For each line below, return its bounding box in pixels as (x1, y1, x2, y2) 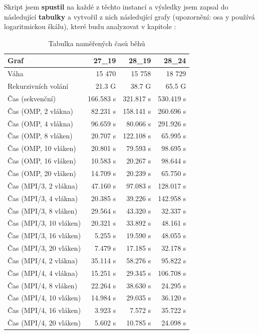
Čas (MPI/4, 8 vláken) (8, 280, 78, 290)
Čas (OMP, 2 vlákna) (8, 105, 73, 116)
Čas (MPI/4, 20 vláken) (8, 317, 81, 328)
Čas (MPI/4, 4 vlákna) (8, 267, 78, 278)
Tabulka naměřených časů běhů (48, 38, 145, 48)
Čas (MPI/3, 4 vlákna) (8, 193, 78, 203)
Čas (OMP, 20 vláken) (8, 168, 76, 178)
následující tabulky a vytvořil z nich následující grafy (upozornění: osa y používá (4, 11, 255, 22)
